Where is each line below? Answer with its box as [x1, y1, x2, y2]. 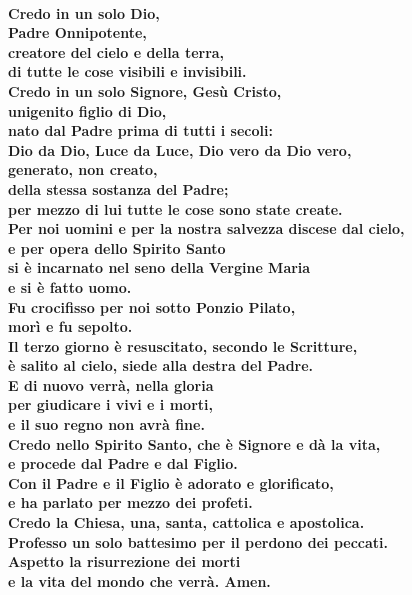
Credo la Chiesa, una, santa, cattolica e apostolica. [8, 512, 365, 533]
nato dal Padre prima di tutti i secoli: [8, 120, 273, 141]
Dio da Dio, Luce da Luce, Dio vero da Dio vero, [8, 139, 352, 160]
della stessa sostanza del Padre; [8, 178, 229, 199]
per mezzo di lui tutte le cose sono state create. [8, 198, 343, 219]
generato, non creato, [8, 159, 158, 180]
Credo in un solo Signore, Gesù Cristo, [8, 80, 282, 101]
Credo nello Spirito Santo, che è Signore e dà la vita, [8, 433, 381, 454]
